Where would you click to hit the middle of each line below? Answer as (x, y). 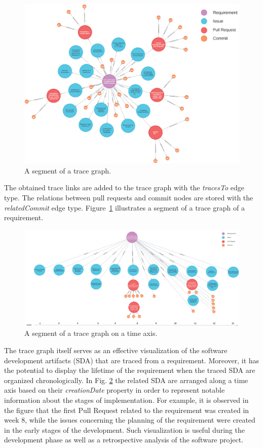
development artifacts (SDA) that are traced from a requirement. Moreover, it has (132, 360)
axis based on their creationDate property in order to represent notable (115, 390)
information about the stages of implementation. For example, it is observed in (126, 400)
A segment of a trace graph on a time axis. (91, 333)
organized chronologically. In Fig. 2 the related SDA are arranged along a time (126, 380)
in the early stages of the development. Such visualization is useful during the (124, 429)
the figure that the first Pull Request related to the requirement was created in (127, 410)
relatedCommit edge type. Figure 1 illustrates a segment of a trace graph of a (124, 207)
